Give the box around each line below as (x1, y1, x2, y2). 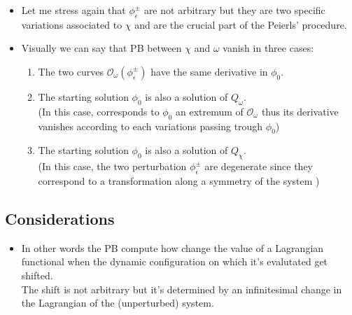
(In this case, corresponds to (38, 104, 160, 118)
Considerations (5, 207, 115, 229)
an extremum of (176, 104, 244, 118)
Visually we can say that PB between (21, 41, 182, 55)
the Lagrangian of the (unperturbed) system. (21, 295, 214, 310)
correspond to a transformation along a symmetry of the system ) (38, 173, 320, 188)
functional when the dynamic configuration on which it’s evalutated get (21, 254, 328, 269)
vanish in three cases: (223, 41, 314, 55)
